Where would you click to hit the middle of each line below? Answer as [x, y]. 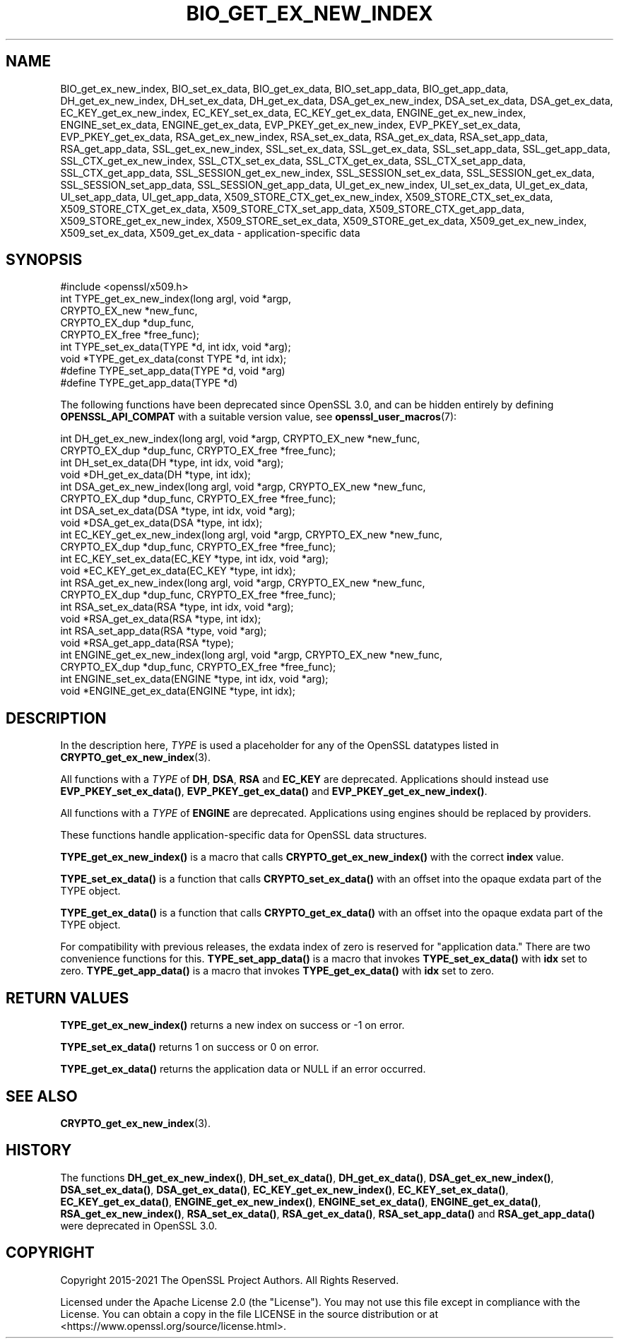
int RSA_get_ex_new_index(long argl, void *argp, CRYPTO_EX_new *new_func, [243, 583]
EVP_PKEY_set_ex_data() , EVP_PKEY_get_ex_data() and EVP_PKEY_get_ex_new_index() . [274, 791]
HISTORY [39, 1150]
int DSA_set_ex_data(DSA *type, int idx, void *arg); [178, 511]
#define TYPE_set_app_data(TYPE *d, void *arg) [173, 371]
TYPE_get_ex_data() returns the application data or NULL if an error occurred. [243, 1069]
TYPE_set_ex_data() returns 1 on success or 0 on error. [190, 1047]
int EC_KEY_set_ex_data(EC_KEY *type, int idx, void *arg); [194, 559]
